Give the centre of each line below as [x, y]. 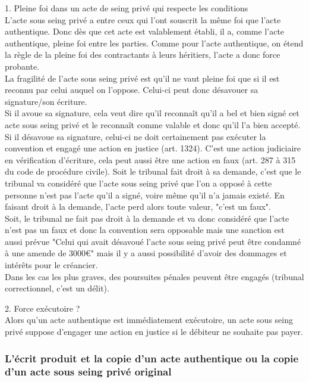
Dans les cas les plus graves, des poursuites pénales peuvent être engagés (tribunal [154, 276]
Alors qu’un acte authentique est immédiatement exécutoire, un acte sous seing [149, 320]
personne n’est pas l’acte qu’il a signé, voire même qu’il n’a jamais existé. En [145, 195]
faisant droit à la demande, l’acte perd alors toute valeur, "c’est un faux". [138, 206]
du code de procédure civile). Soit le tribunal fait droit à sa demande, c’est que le [153, 171]
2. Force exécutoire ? [42, 308]
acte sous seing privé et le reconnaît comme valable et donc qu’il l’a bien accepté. [153, 124]
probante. [22, 66]
